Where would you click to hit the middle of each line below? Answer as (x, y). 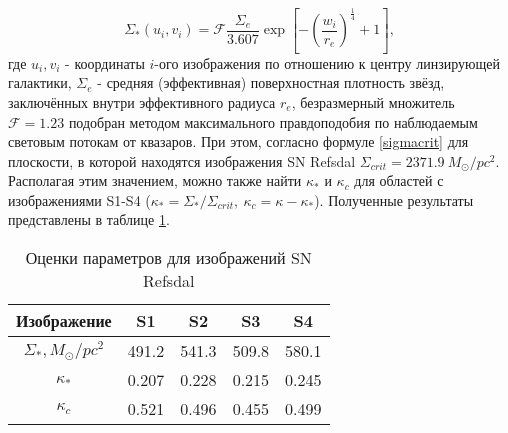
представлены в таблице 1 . (89, 219)
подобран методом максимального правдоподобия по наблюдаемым (273, 121)
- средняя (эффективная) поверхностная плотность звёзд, (271, 82)
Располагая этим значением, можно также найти (155, 180)
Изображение (64, 321)
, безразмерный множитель (373, 101)
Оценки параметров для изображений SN (168, 258)
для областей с (399, 180)
